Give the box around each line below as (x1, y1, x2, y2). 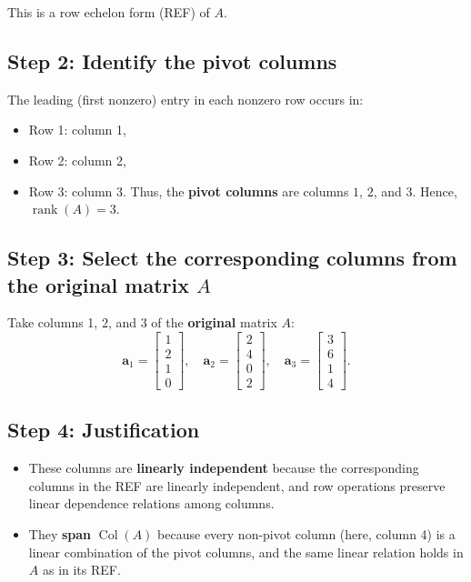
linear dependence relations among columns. (28, 494, 275, 513)
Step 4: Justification (7, 416, 200, 444)
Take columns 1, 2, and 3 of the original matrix (7, 313, 277, 332)
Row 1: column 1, (28, 120, 126, 139)
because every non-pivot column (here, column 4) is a (157, 525, 456, 544)
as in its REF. (42, 560, 121, 579)
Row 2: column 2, (28, 150, 126, 169)
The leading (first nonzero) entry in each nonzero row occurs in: (7, 89, 364, 108)
